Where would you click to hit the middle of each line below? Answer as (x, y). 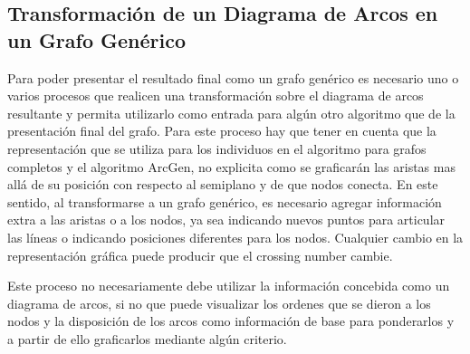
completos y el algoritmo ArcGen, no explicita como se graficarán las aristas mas (231, 166)
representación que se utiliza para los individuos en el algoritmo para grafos (217, 148)
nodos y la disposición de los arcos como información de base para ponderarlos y (231, 321)
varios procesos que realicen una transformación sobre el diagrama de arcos (216, 96)
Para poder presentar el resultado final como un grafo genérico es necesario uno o (233, 77)
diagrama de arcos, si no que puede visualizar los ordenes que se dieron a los (219, 303)
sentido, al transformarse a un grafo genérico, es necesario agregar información (225, 201)
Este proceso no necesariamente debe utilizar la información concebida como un (229, 286)
